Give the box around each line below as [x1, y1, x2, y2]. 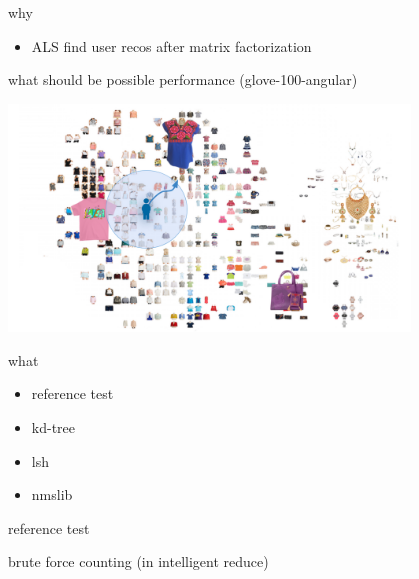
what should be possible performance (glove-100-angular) [8, 69, 358, 90]
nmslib [31, 484, 73, 505]
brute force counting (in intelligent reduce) [8, 551, 269, 572]
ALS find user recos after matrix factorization [31, 35, 312, 56]
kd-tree [31, 416, 76, 437]
